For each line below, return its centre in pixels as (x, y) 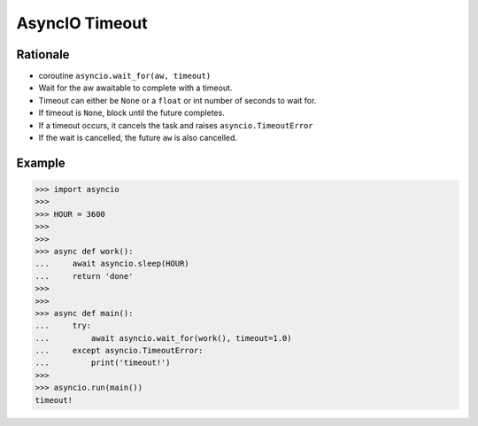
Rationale (43, 54)
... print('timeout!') (103, 363)
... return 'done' (84, 276)
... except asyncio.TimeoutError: (119, 351)
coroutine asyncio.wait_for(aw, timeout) (125, 76)
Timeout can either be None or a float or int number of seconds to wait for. (177, 100)
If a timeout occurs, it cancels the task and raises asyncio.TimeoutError (176, 125)
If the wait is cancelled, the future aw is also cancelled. (138, 138)
